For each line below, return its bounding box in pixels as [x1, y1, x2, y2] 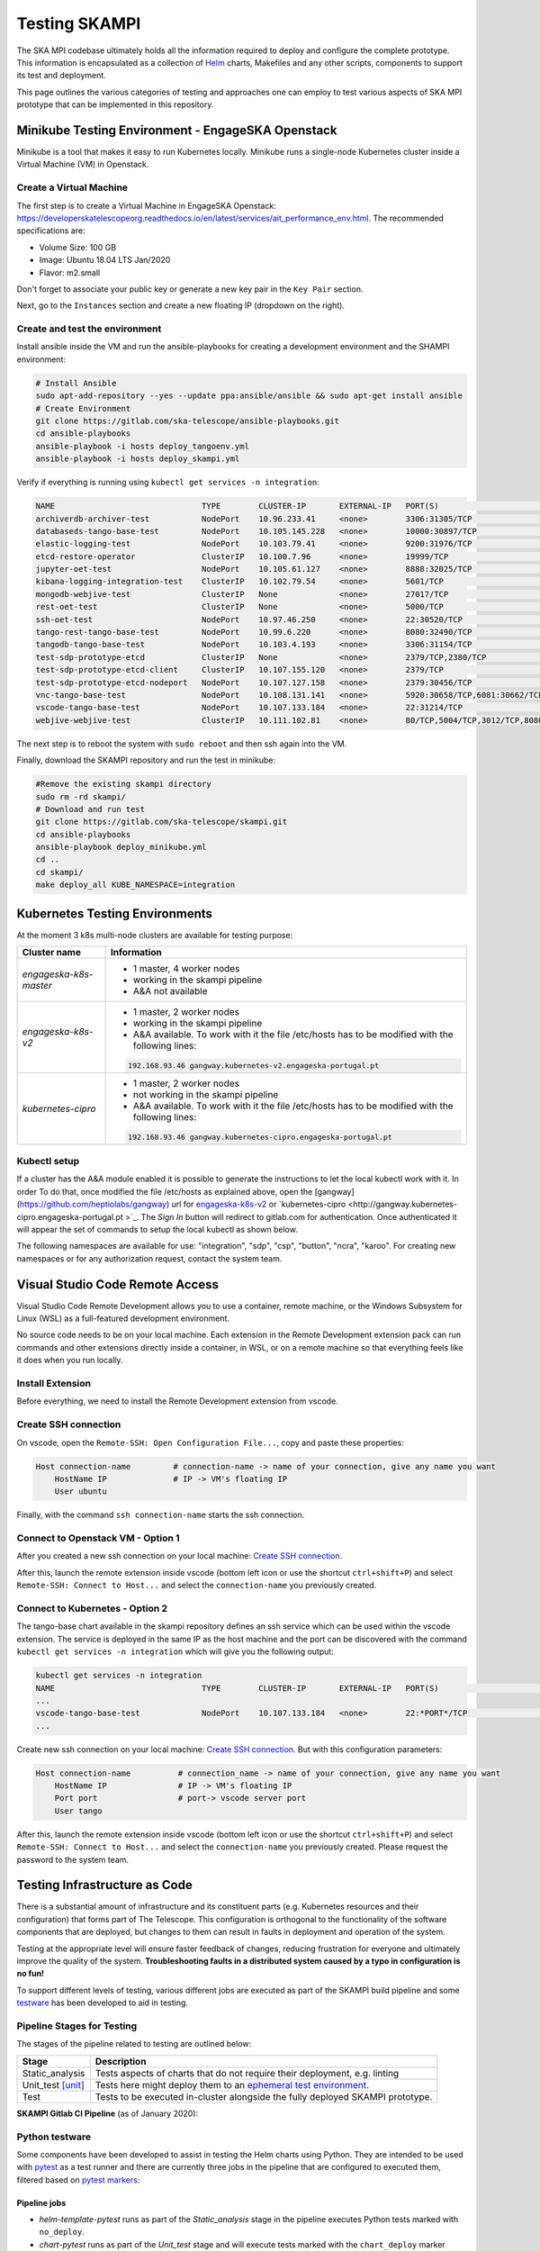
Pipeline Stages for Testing [16, 2020, 138, 2032]
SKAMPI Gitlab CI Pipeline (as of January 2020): [16, 2108, 199, 2119]
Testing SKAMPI [16, 14, 141, 33]
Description [94, 2055, 147, 2067]
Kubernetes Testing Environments [16, 906, 213, 921]
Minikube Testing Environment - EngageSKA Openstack [16, 122, 337, 138]
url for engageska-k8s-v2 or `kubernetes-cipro [171, 1198, 346, 1210]
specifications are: [16, 225, 85, 236]
